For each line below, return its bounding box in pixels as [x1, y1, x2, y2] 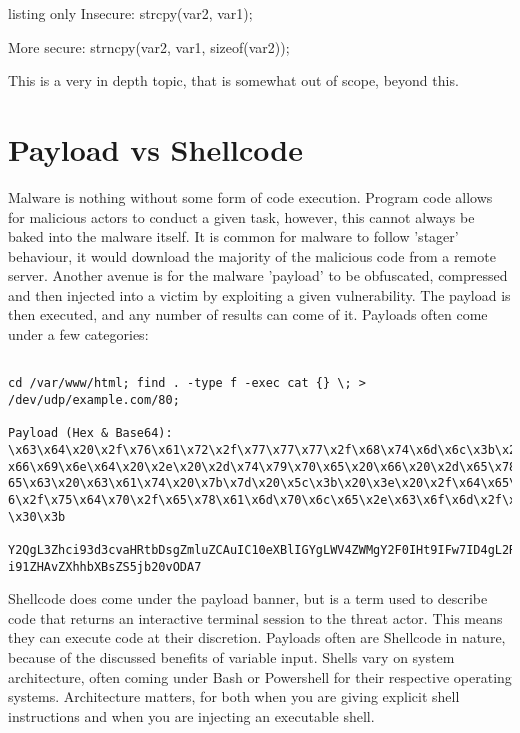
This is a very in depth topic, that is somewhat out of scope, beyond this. [8, 70, 459, 91]
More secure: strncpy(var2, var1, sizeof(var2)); [8, 36, 290, 57]
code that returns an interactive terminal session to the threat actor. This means [8, 607, 503, 628]
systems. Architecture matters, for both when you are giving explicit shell [8, 686, 460, 707]
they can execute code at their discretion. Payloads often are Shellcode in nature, [8, 627, 506, 648]
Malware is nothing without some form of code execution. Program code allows [8, 186, 493, 207]
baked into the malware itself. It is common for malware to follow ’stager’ [8, 226, 459, 247]
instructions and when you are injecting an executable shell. [8, 705, 375, 726]
